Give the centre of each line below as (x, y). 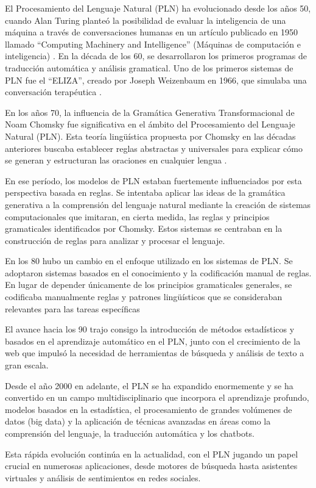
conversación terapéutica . (53, 92)
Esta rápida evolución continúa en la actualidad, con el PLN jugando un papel (152, 454)
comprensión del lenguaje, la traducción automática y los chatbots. (130, 433)
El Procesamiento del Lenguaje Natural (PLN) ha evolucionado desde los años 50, (158, 8)
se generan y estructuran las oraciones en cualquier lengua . (116, 160)
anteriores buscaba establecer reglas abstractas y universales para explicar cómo (154, 148)
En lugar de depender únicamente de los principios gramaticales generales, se (149, 285)
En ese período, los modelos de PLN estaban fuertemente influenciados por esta (153, 180)
